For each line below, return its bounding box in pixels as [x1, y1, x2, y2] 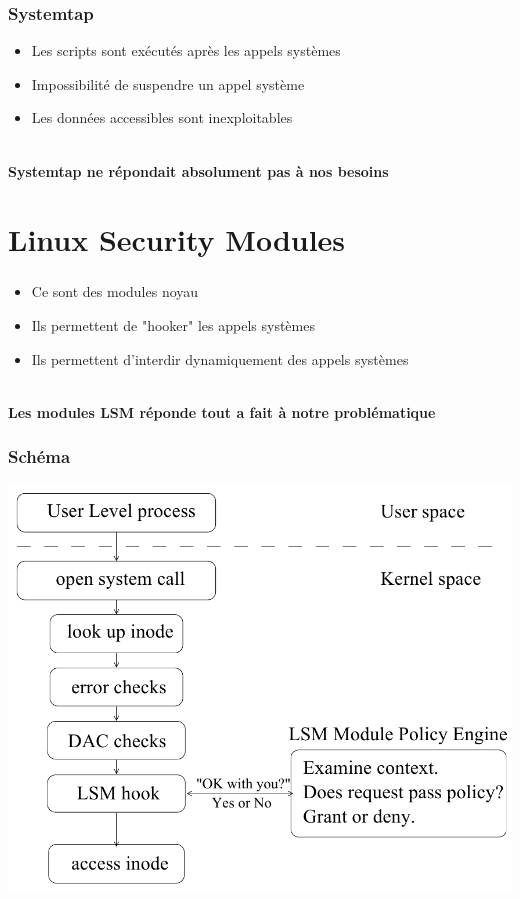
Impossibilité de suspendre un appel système [31, 73, 305, 94]
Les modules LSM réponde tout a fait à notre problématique [8, 401, 436, 422]
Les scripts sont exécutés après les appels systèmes [31, 40, 341, 61]
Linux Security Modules [8, 219, 346, 260]
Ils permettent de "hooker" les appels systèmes [31, 315, 315, 336]
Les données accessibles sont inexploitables [31, 107, 293, 128]
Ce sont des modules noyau [31, 281, 199, 302]
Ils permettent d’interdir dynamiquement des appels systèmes [31, 348, 409, 369]
